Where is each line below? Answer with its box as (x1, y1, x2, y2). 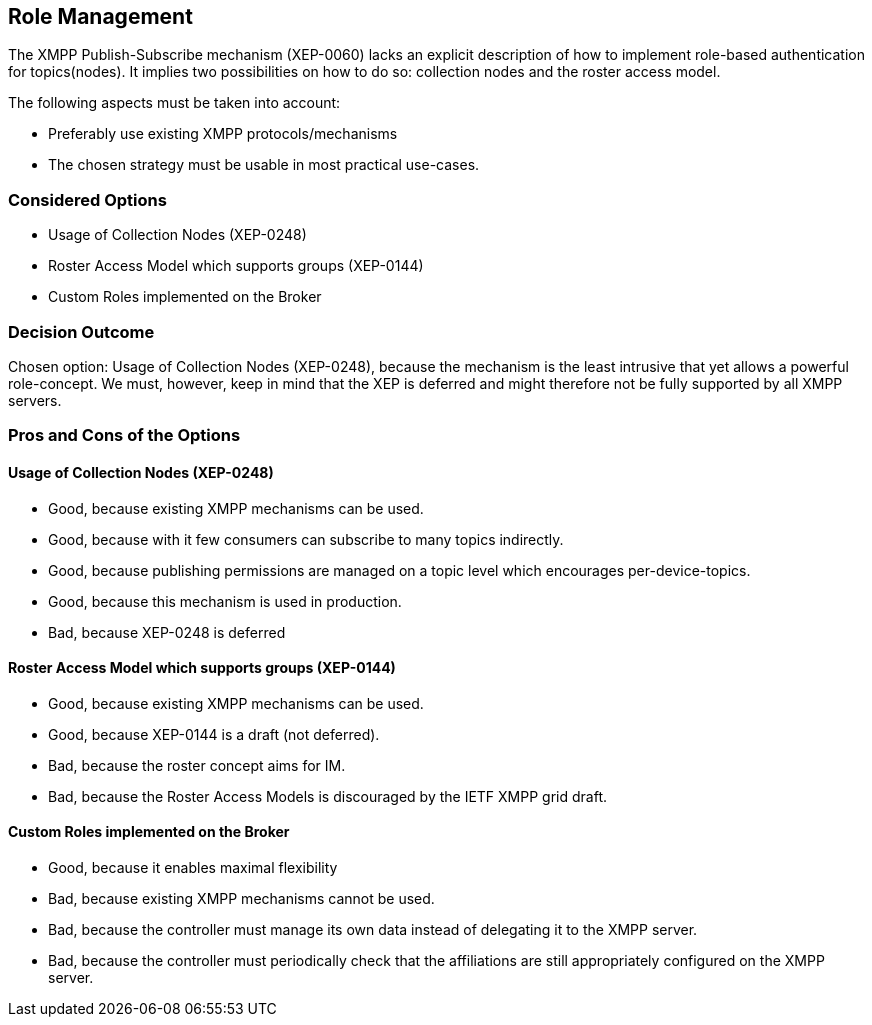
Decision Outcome (8, 321, 155, 342)
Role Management (8, 4, 193, 29)
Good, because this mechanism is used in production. (48, 592, 402, 610)
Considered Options (8, 189, 167, 210)
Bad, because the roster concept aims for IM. (48, 756, 346, 774)
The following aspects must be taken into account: (8, 94, 341, 112)
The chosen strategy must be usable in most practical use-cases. (48, 156, 480, 174)
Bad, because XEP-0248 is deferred (48, 623, 286, 641)
